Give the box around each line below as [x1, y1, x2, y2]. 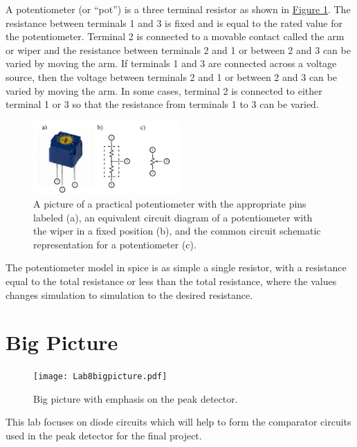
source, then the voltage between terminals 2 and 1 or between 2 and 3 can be [6, 69, 337, 84]
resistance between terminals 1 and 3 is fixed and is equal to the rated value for [6, 15, 343, 30]
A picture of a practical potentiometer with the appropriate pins [33, 196, 306, 210]
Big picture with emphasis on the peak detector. [33, 391, 238, 405]
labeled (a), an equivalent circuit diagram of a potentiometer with [33, 210, 313, 224]
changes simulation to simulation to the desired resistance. [6, 287, 253, 302]
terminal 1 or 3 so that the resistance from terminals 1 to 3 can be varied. [6, 97, 319, 111]
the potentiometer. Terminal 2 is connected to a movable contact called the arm [6, 29, 345, 44]
